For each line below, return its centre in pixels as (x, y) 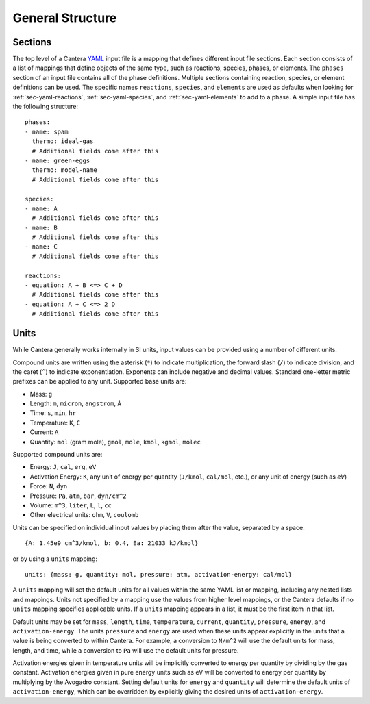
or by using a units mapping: (55, 559)
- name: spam (47, 131)
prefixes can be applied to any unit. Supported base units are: (100, 381)
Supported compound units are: (58, 455)
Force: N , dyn (49, 486)
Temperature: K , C (55, 423)
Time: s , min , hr (53, 413)
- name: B (41, 227)
